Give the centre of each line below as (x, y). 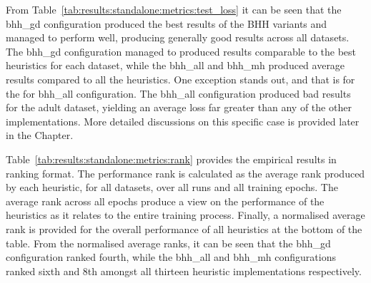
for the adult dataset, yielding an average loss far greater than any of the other (179, 107)
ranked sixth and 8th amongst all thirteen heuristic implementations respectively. (184, 271)
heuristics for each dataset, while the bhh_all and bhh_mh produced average (175, 65)
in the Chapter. (40, 135)
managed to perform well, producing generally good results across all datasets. (178, 37)
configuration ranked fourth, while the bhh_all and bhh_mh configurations (171, 257)
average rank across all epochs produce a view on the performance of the (165, 201)
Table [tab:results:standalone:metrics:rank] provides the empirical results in (171, 159)
